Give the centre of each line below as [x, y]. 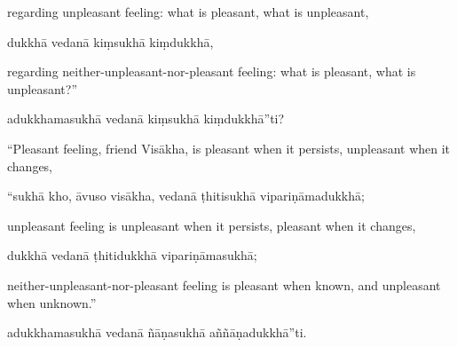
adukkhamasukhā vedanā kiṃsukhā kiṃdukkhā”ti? [146, 118]
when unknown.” [52, 302]
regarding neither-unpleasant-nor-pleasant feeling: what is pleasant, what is [212, 71]
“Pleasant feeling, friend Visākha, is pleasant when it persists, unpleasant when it [229, 148]
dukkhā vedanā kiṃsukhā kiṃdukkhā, [110, 41]
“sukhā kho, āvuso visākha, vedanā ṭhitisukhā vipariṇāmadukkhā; [186, 196]
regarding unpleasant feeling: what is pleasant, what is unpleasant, [188, 12]
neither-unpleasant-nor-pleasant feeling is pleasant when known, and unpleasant [224, 284]
